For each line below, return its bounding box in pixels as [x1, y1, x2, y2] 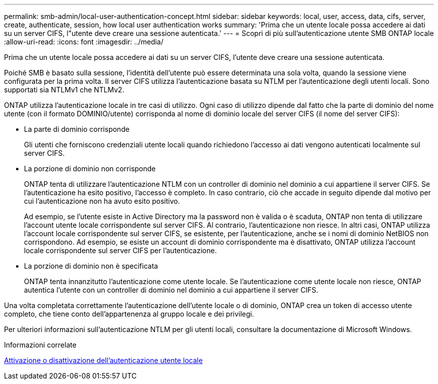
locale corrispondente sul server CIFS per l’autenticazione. [24, 246, 217, 255]
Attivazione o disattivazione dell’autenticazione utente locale [4, 356, 203, 365]
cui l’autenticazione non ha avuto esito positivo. [24, 197, 180, 205]
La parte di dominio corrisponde [24, 125, 129, 133]
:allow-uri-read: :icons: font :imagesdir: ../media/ [4, 37, 163, 46]
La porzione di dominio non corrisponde [24, 164, 156, 173]
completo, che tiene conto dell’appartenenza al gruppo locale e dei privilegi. [4, 310, 254, 318]
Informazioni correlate [4, 341, 76, 349]
